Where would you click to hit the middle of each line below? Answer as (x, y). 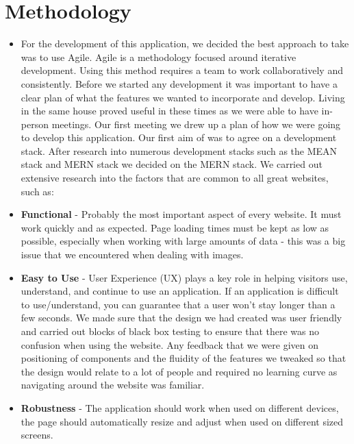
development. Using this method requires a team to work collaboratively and (182, 70)
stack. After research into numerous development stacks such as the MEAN (179, 150)
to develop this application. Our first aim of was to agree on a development (179, 137)
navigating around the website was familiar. (113, 385)
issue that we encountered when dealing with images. (132, 255)
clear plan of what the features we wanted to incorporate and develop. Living (183, 97)
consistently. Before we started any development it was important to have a (179, 83)
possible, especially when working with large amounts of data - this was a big (183, 241)
